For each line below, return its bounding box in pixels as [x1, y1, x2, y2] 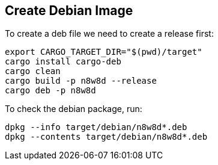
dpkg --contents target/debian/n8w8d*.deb [5, 132, 208, 142]
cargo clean [5, 66, 61, 76]
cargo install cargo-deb [5, 57, 121, 67]
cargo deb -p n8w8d [5, 86, 96, 96]
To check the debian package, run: [5, 104, 142, 114]
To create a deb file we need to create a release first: [5, 28, 214, 39]
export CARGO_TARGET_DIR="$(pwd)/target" [5, 47, 202, 57]
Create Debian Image [5, 3, 133, 18]
